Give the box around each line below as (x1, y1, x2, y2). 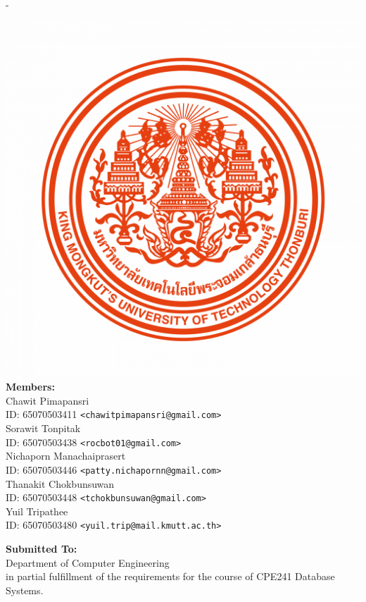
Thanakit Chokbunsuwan (6, 476, 115, 491)
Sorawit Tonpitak (6, 421, 81, 436)
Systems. (6, 582, 44, 597)
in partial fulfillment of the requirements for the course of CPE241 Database (6, 569, 335, 584)
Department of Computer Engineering (6, 555, 170, 570)
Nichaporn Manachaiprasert (6, 448, 126, 463)
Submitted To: (6, 541, 77, 556)
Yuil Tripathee (6, 503, 68, 518)
